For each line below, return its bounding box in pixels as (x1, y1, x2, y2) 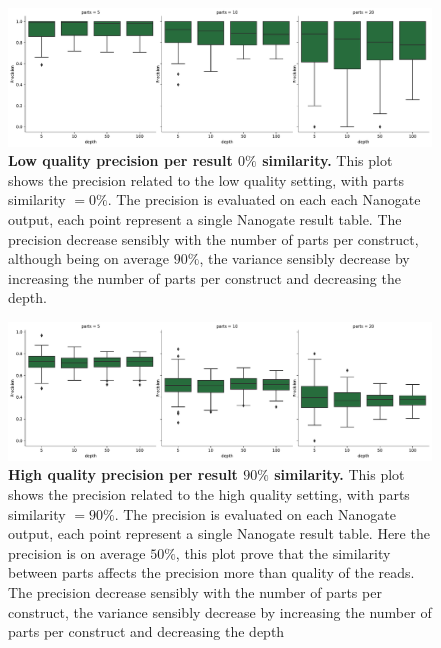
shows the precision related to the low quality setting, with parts (8, 169, 404, 190)
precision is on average (8, 542, 146, 563)
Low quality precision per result (8, 150, 233, 171)
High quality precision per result (8, 464, 238, 485)
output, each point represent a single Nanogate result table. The (8, 209, 402, 230)
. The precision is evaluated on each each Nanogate (107, 189, 421, 210)
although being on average (8, 248, 170, 269)
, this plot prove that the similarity (175, 542, 391, 563)
